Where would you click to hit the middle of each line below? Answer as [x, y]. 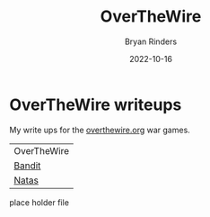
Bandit [27, 166]
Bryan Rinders [151, 41]
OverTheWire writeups [96, 104]
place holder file [39, 202]
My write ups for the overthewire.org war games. [100, 130]
